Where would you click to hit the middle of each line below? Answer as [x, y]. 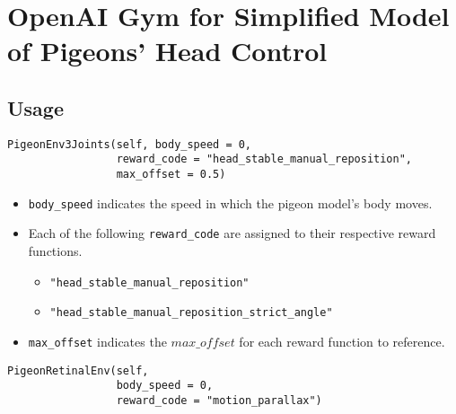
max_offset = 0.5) [171, 175]
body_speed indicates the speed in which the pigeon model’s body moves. [230, 203]
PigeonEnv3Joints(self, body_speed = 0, [130, 144]
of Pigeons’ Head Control [167, 51]
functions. [55, 251]
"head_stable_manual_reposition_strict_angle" [191, 313]
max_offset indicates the [97, 341]
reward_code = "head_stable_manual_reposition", [264, 159]
